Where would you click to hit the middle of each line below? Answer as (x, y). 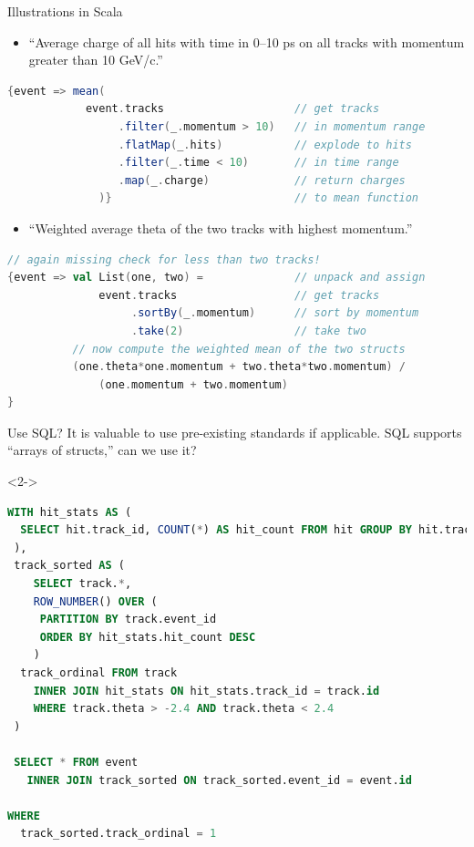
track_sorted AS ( (69, 566)
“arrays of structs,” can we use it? (102, 450)
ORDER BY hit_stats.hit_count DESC (148, 637)
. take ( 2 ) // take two (249, 331)
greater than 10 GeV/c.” (96, 60)
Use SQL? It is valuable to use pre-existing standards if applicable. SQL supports (235, 432)
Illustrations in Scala (65, 11)
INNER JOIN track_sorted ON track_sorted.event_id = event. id (219, 780)
